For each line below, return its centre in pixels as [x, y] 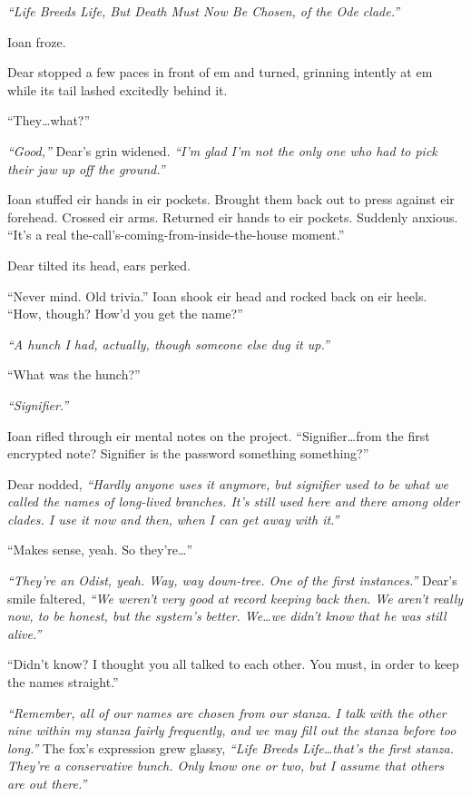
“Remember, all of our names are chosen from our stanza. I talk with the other [227, 712]
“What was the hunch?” [74, 374]
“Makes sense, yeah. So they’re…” [100, 550]
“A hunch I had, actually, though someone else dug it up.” [168, 344]
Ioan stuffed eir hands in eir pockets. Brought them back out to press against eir [231, 199]
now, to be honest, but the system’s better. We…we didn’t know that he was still [227, 616]
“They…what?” [49, 120]
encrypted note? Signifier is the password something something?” [188, 453]
